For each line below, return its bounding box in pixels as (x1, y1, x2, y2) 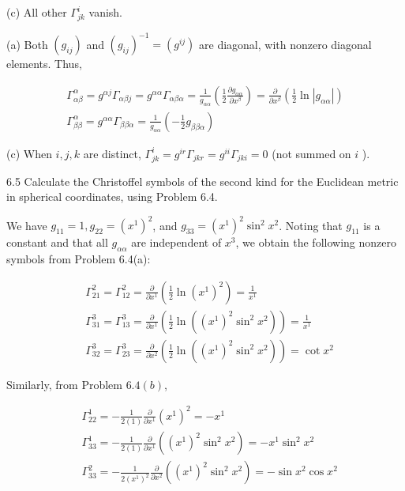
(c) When (6, 145, 52, 161)
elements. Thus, (6, 55, 82, 72)
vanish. (88, 4, 123, 20)
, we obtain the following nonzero (235, 234, 396, 251)
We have (6, 217, 47, 233)
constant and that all (6, 234, 108, 251)
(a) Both (6, 36, 48, 52)
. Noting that (279, 217, 343, 233)
